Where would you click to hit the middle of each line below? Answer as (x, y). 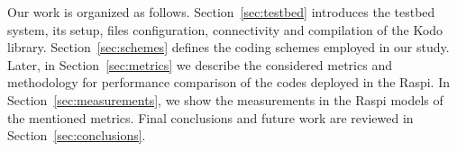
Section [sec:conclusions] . (77, 135)
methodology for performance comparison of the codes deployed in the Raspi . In (228, 82)
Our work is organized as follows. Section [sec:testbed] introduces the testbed (221, 12)
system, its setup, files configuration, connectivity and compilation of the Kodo (225, 29)
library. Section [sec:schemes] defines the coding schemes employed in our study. (228, 47)
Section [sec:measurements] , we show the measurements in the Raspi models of (225, 99)
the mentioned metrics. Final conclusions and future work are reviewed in (210, 117)
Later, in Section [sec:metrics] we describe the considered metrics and (200, 64)
